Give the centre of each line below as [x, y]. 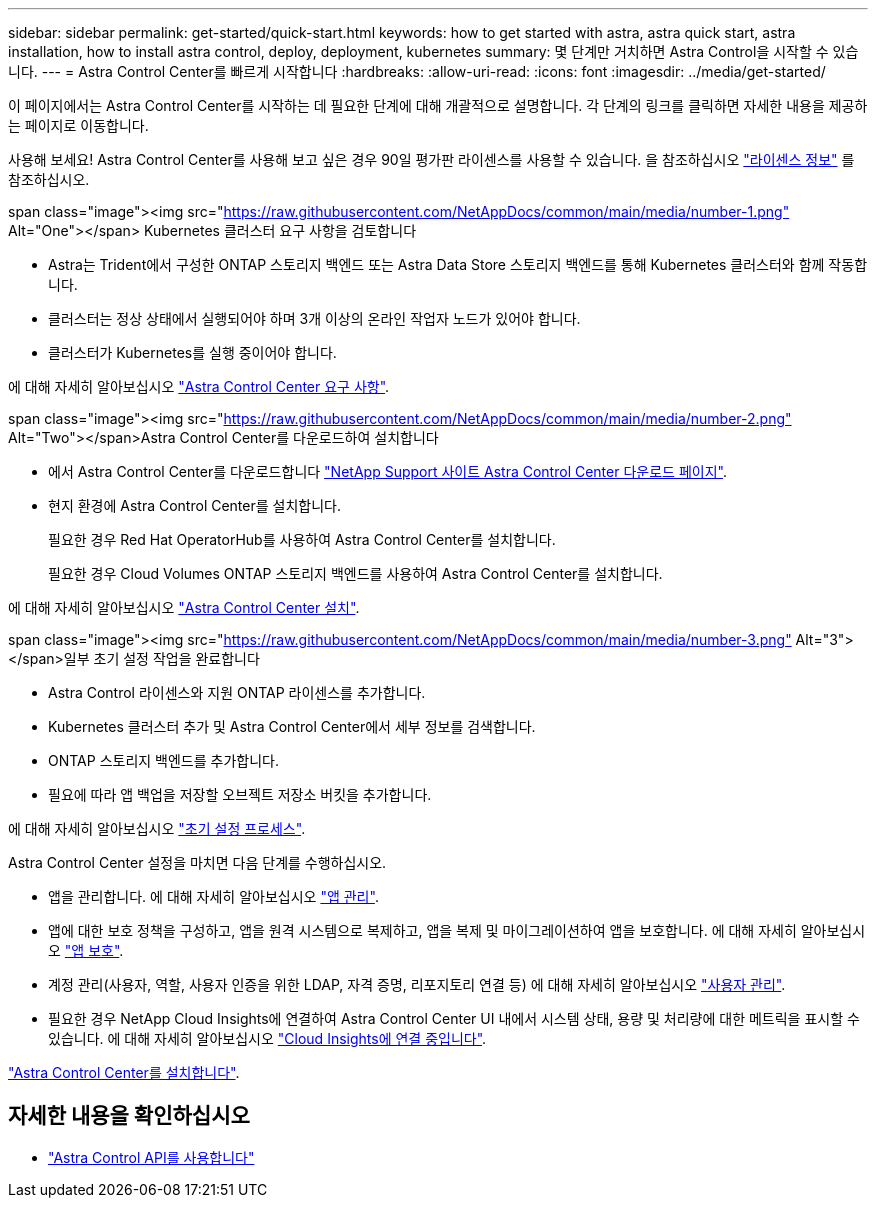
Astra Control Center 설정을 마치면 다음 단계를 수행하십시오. [197, 862]
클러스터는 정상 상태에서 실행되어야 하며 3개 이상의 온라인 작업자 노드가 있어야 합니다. [314, 318]
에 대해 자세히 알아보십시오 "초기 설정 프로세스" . [157, 828]
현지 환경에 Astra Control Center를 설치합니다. [194, 505]
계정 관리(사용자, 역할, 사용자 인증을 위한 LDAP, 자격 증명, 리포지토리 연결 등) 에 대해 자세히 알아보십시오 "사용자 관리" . [417, 984]
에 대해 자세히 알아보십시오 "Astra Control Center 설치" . [184, 607]
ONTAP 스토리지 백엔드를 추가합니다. [163, 760]
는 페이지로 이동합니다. [78, 125]
